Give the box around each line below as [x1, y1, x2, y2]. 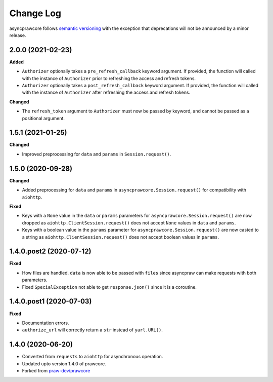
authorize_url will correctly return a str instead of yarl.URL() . [22, 327, 163, 333]
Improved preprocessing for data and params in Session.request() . [22, 151, 171, 157]
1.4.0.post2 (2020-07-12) [9, 247, 92, 256]
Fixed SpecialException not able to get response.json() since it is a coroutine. [22, 284, 197, 290]
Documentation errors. [22, 320, 69, 326]
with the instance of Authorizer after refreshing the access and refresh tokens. [22, 89, 191, 96]
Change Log [9, 8, 62, 19]
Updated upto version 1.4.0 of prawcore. [22, 360, 106, 367]
